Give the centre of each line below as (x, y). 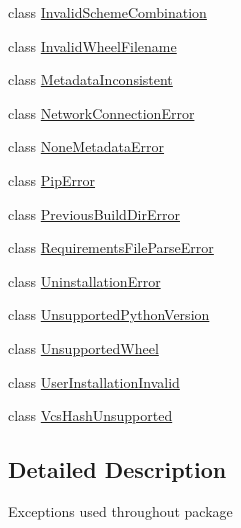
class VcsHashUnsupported (90, 415)
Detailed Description (117, 469)
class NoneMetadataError (86, 146)
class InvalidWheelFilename (92, 45)
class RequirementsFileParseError (111, 247)
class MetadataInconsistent (90, 79)
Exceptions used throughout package (120, 510)
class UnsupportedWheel (83, 347)
